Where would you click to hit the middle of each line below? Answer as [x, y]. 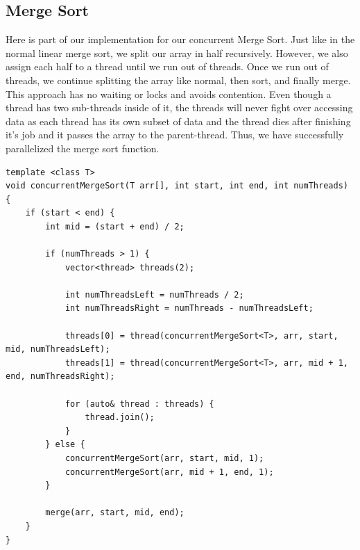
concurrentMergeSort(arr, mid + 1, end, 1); [169, 472]
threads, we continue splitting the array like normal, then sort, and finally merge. [178, 80]
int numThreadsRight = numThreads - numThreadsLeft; [189, 308]
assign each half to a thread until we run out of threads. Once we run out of [167, 66]
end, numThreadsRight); [60, 377]
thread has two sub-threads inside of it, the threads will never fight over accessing [179, 107]
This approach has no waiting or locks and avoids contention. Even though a [169, 94]
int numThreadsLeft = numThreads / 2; [154, 294]
